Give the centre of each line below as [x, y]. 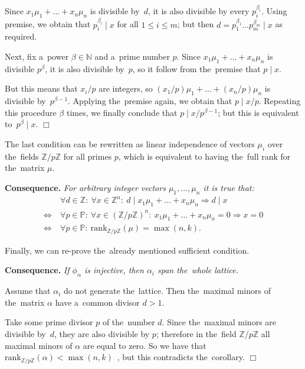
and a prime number [132, 56]
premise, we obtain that [48, 24]
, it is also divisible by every [199, 11]
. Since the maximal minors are [219, 322]
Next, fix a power [37, 56]
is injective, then [114, 270]
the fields [22, 156]
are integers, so [126, 88]
